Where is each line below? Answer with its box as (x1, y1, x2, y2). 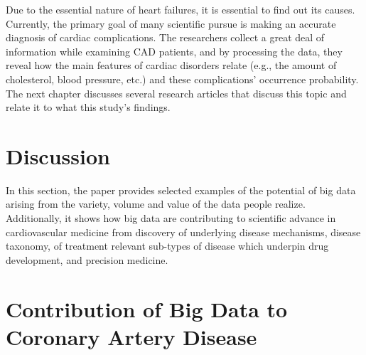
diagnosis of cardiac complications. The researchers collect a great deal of (6, 30, 325, 45)
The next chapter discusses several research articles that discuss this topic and (6, 85, 347, 100)
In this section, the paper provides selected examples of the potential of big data (6, 182, 356, 197)
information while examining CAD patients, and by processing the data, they (6, 43, 343, 58)
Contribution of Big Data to (6, 294, 288, 323)
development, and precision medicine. (6, 252, 168, 267)
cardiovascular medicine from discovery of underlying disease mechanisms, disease (6, 224, 361, 239)
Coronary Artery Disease (6, 322, 257, 351)
